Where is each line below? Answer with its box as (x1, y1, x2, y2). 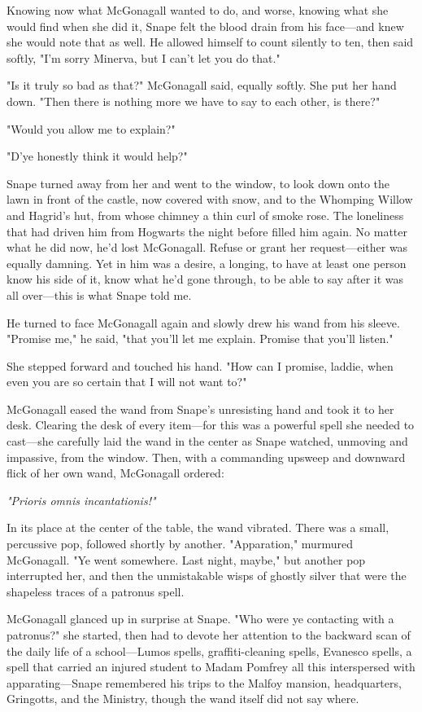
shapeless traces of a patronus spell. (7, 582, 185, 600)
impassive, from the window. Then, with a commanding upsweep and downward (7, 448, 406, 465)
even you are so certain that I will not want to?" (7, 373, 247, 390)
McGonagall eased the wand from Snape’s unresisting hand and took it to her (7, 400, 394, 417)
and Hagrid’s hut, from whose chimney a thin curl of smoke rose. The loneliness (7, 206, 404, 223)
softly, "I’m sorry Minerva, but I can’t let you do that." (7, 49, 281, 66)
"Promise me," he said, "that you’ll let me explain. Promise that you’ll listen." (7, 330, 394, 347)
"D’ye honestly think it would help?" (7, 147, 188, 165)
